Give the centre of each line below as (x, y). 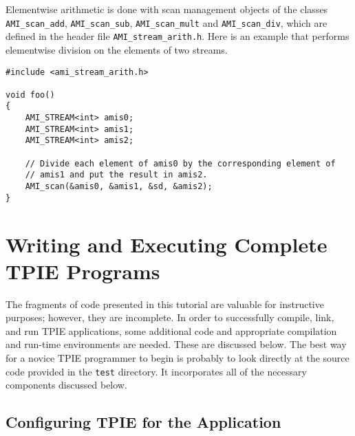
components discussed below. (66, 385)
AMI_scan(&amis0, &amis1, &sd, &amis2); (119, 187)
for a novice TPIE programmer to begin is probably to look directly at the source (177, 358)
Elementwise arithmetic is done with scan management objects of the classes (167, 9)
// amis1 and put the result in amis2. (116, 175)
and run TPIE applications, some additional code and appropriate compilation (171, 330)
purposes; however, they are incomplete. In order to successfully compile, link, (170, 317)
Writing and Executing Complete (166, 244)
